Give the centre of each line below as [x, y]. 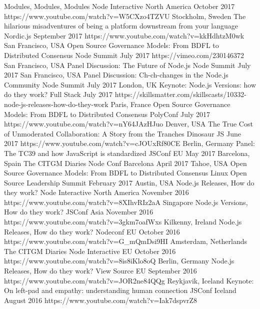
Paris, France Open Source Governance [170, 104]
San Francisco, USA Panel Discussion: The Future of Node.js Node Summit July [127, 65]
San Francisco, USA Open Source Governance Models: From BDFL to [111, 45]
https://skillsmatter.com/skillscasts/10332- [180, 94]
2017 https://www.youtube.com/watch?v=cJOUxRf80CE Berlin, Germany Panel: [129, 143]
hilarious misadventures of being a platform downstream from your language [121, 26]
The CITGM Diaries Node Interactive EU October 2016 [90, 251]
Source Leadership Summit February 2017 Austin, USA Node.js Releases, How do [129, 182]
